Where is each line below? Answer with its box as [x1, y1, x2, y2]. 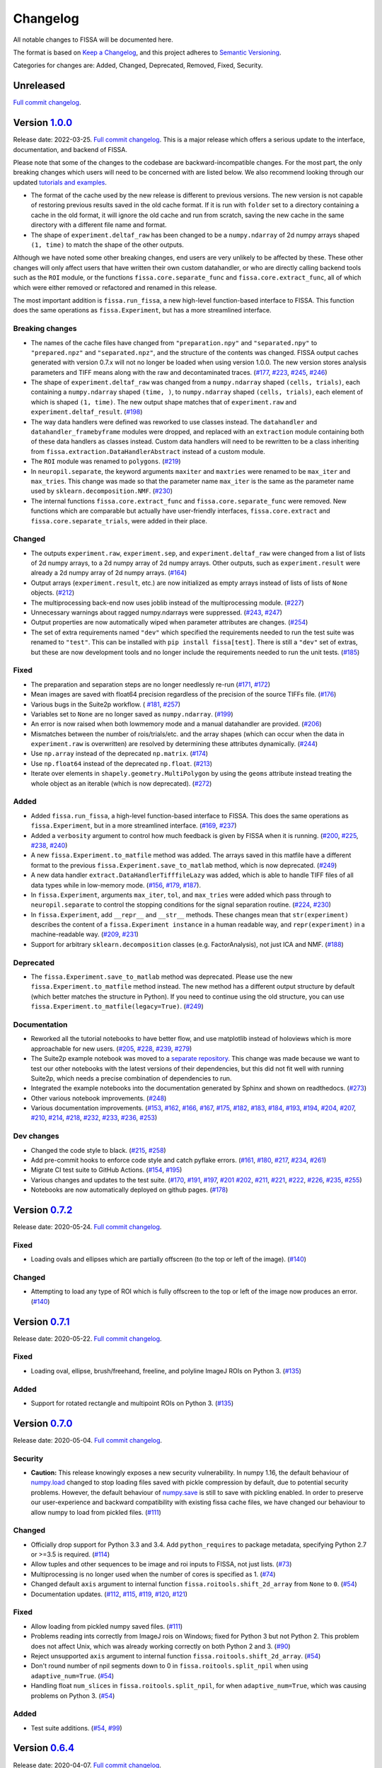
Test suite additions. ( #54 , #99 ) [30, 1723, 123, 1732]
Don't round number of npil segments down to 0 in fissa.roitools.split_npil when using [30, 1662, 308, 1670]
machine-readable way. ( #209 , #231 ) [30, 930, 139, 938]
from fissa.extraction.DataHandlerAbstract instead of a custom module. [30, 447, 265, 455]
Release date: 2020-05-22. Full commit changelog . [13, 1334, 162, 1343]
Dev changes [13, 1132, 59, 1141]
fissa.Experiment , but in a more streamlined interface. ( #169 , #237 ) [30, 821, 237, 830]
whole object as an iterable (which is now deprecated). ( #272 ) [30, 779, 212, 788]
